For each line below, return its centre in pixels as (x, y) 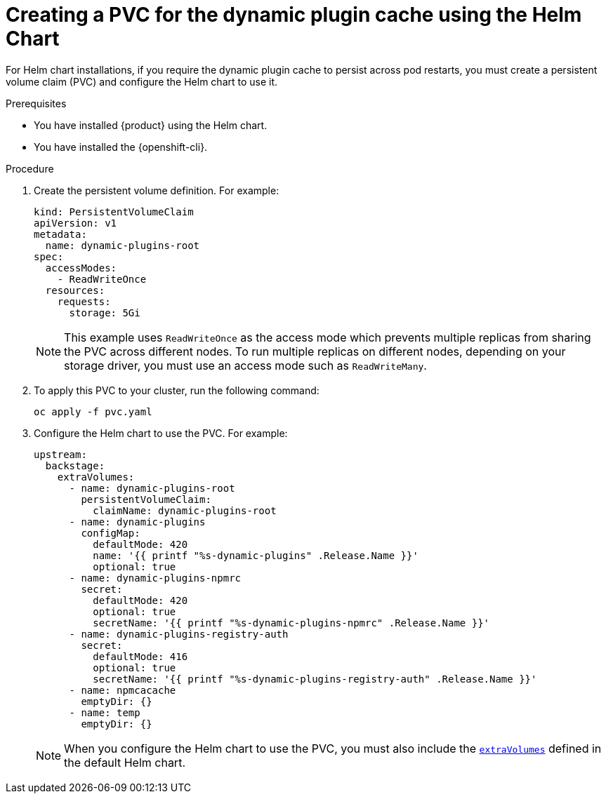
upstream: (60, 454)
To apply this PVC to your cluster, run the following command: (177, 390)
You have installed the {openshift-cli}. (121, 147)
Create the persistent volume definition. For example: (157, 190)
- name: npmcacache (123, 690)
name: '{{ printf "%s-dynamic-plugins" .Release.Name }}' (256, 555)
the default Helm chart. (125, 762)
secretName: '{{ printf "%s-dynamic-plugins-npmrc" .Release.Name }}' (291, 623)
